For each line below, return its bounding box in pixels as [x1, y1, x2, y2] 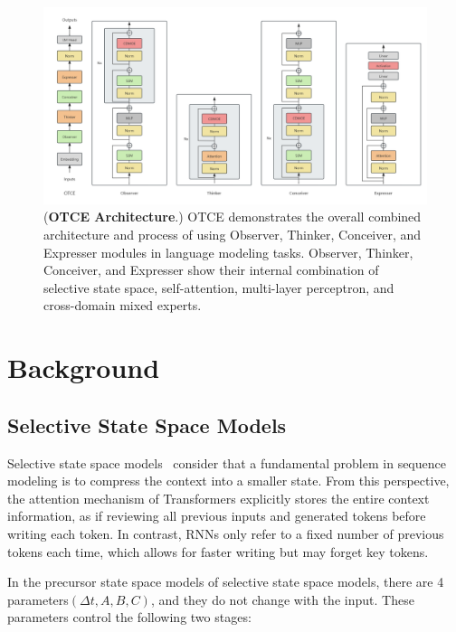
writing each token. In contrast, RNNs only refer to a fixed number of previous [7, 524, 444, 542]
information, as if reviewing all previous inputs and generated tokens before [7, 506, 426, 525]
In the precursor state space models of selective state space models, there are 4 [7, 572, 444, 591]
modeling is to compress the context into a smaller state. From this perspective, [7, 471, 450, 490]
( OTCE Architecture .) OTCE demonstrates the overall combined [43, 207, 422, 226]
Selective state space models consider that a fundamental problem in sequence [7, 453, 446, 472]
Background [7, 349, 160, 386]
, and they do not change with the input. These [150, 590, 414, 608]
